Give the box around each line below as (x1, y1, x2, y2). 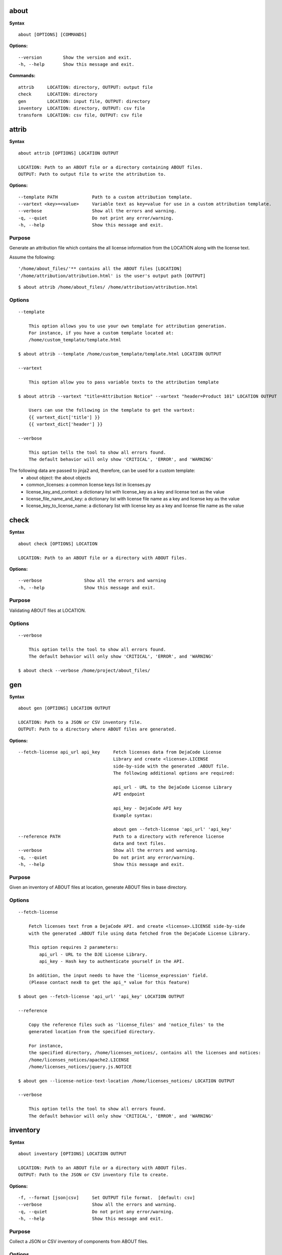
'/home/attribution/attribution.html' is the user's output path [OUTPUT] (18, 273, 206, 279)
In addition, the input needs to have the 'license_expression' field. (28, 972, 208, 978)
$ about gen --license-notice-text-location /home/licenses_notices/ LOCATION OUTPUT (18, 1078, 235, 1084)
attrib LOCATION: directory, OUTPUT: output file (18, 84, 153, 90)
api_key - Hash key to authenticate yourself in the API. (39, 959, 185, 964)
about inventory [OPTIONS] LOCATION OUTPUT (18, 1151, 127, 1157)
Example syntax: (113, 812, 153, 818)
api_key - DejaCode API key (113, 806, 182, 811)
